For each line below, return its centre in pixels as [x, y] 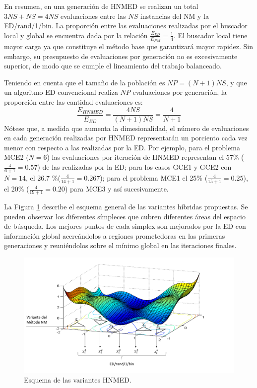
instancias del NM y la [174, 16]
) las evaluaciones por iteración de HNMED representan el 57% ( [145, 157]
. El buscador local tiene [210, 35]
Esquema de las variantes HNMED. [78, 379]
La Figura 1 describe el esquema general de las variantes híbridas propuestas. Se [126, 206]
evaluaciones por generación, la [180, 92]
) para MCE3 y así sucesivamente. [117, 189]
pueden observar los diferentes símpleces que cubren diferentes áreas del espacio [125, 216]
